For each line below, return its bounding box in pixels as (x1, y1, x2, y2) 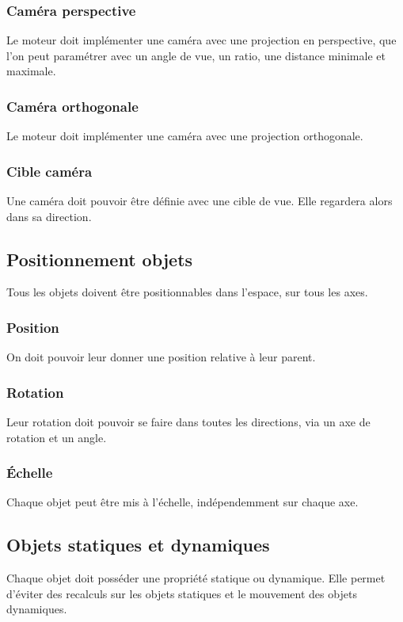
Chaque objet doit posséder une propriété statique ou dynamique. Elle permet (6, 570, 386, 586)
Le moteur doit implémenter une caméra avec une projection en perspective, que (6, 32, 397, 48)
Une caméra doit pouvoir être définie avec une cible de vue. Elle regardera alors (6, 193, 393, 209)
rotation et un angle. (6, 429, 107, 445)
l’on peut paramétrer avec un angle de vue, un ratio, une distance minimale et (6, 47, 386, 63)
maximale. (6, 63, 56, 79)
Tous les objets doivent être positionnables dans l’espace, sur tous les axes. (6, 284, 368, 300)
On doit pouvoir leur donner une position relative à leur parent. (6, 349, 316, 365)
